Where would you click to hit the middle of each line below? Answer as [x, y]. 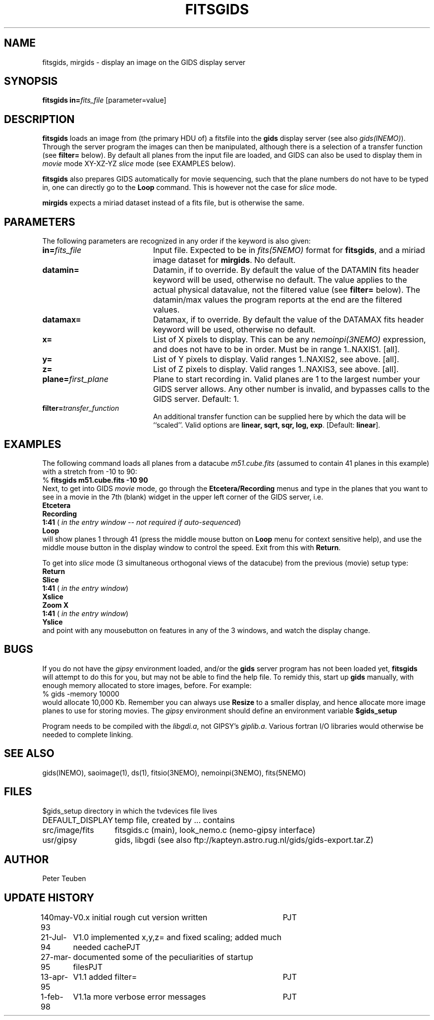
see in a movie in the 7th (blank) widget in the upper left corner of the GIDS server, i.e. [183, 497]
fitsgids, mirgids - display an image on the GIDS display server [144, 62]
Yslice [53, 622]
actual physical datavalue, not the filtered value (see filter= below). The [287, 290]
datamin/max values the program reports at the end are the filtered [277, 300]
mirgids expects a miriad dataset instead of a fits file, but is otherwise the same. [173, 203]
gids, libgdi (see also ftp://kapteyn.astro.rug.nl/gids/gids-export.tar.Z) [244, 840]
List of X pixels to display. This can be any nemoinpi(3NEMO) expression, [289, 340]
